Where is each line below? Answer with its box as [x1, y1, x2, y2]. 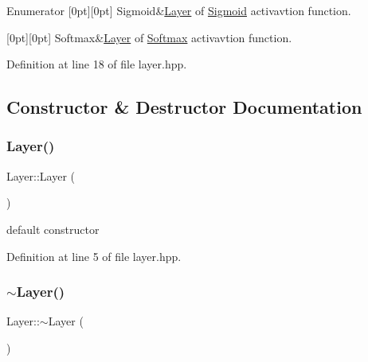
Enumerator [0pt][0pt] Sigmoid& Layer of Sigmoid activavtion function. [6, 2, 351, 18]
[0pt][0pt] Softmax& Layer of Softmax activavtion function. [6, 29, 292, 45]
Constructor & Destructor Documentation [6, 95, 362, 119]
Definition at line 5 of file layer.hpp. [6, 247, 182, 264]
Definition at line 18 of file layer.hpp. [6, 56, 187, 72]
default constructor [6, 220, 100, 237]
